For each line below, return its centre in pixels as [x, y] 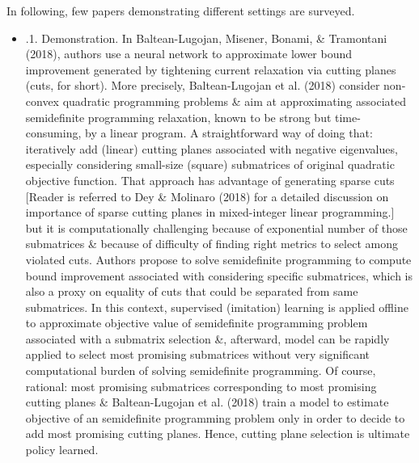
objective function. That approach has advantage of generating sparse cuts [210, 180]
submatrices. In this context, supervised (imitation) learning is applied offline [217, 307]
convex [42, 101]
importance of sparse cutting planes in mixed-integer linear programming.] [210, 212]
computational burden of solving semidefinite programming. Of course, [201, 370]
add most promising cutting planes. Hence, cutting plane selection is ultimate [218, 434]
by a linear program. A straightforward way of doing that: [229, 133]
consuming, [53, 133]
